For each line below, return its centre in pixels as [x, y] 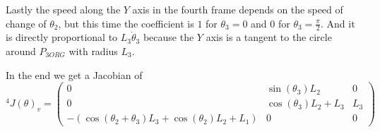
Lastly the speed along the [63, 9]
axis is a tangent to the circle [269, 37]
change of [26, 23]
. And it [338, 23]
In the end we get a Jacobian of [74, 74]
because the [168, 37]
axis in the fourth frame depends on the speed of [238, 9]
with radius [93, 51]
